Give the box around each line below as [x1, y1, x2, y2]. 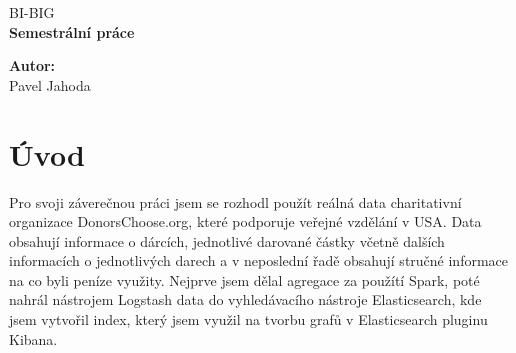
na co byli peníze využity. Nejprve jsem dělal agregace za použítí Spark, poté [9, 269, 480, 290]
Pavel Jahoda [9, 74, 91, 95]
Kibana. [9, 328, 58, 349]
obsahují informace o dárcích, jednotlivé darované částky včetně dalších [9, 230, 445, 251]
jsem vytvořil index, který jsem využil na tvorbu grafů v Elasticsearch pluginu [9, 309, 488, 330]
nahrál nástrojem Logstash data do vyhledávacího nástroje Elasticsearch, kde [9, 289, 482, 310]
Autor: [9, 55, 56, 76]
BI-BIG [9, 2, 55, 22]
